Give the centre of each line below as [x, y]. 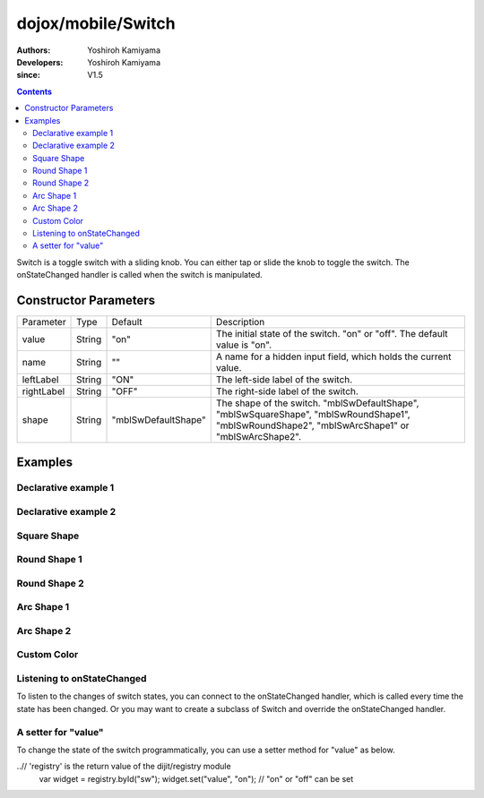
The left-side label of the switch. [284, 380]
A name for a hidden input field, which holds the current [333, 356]
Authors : [34, 50]
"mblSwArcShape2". [259, 437]
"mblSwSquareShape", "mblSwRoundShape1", [313, 415]
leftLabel [40, 380]
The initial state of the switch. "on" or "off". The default [332, 334]
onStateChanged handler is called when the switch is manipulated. [140, 275]
